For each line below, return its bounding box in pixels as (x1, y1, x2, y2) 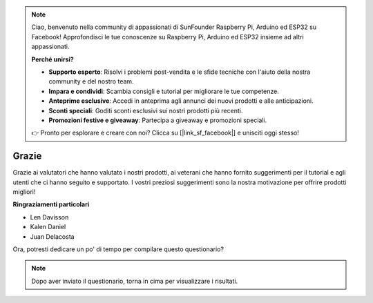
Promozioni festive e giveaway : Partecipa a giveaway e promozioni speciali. (48, 116, 267, 124)
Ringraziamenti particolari (12, 200, 90, 208)
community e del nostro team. (48, 77, 134, 86)
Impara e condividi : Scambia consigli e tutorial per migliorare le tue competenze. (48, 87, 279, 95)
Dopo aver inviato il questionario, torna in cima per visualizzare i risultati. (31, 277, 238, 285)
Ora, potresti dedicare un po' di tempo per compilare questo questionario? (12, 245, 224, 253)
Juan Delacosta (30, 232, 75, 241)
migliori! (12, 187, 36, 196)
